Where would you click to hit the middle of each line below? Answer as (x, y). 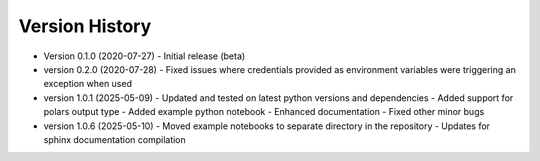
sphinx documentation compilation (115, 139)
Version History (85, 26)
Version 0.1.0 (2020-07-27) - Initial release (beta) (144, 56)
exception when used (87, 84)
